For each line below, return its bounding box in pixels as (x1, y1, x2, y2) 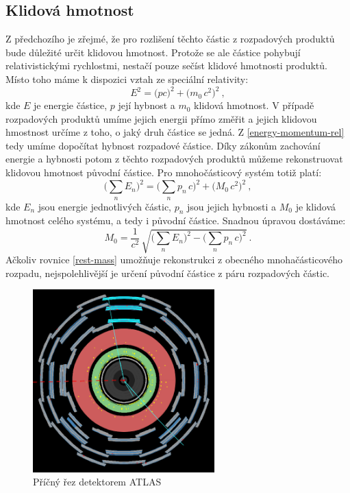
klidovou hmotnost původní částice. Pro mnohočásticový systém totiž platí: (5, 165, 322, 180)
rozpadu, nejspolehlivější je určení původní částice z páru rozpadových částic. (5, 265, 329, 280)
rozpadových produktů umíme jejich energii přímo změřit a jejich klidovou (5, 111, 317, 125)
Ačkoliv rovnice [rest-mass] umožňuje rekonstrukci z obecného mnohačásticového (5, 252, 343, 267)
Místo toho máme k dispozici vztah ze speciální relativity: (5, 71, 249, 86)
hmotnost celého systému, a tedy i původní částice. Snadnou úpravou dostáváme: (5, 213, 346, 228)
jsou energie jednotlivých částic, (38, 199, 171, 213)
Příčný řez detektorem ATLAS (33, 474, 162, 489)
